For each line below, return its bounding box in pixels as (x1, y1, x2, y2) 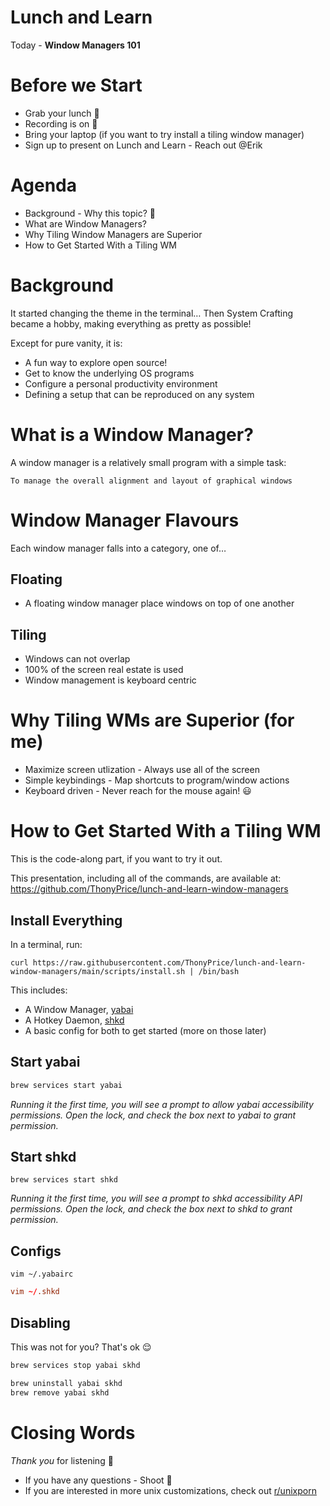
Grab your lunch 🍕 (24, 107, 100, 119)
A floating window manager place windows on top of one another (24, 597, 295, 610)
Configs (10, 1242, 62, 1260)
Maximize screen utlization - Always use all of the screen (24, 764, 260, 776)
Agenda (10, 174, 77, 197)
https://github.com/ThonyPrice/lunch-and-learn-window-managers (10, 883, 289, 895)
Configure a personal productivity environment (24, 377, 218, 390)
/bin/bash (198, 966, 240, 976)
